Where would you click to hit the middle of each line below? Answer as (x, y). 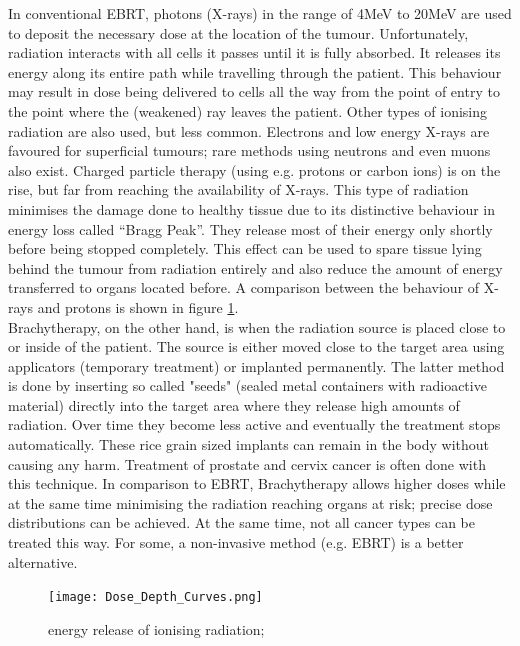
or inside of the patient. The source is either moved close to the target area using (256, 346)
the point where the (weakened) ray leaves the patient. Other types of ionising (248, 110)
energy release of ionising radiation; (156, 628)
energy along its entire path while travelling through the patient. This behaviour (255, 71)
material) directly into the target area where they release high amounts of (234, 404)
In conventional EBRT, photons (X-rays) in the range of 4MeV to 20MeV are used (260, 13)
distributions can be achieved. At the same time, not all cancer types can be (242, 522)
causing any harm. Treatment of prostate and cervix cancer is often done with (247, 463)
